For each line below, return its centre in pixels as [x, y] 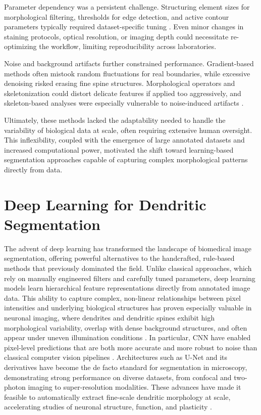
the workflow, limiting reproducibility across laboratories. [128, 46]
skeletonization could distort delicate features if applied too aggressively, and [123, 93]
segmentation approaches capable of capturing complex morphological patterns [126, 159]
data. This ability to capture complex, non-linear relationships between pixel [122, 297]
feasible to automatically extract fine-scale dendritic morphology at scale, [117, 397]
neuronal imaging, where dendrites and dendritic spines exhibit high [109, 317]
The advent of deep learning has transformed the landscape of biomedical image [128, 248]
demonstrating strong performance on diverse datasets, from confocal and [118, 377]
